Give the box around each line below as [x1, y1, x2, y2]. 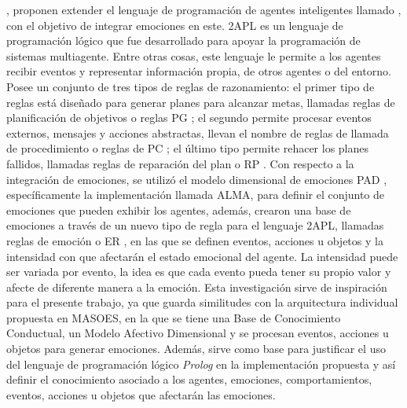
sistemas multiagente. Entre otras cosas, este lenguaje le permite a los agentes [6, 47, 381, 64]
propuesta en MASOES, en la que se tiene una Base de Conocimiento [6, 309, 341, 325]
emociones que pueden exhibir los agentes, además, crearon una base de [6, 201, 351, 218]
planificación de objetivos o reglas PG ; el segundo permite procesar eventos [6, 109, 372, 126]
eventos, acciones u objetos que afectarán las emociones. [6, 386, 276, 402]
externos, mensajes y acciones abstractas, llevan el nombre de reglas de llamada [6, 124, 389, 141]
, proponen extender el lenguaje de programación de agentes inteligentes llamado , [6, 2, 401, 17]
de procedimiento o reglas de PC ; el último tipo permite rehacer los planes [6, 140, 369, 156]
